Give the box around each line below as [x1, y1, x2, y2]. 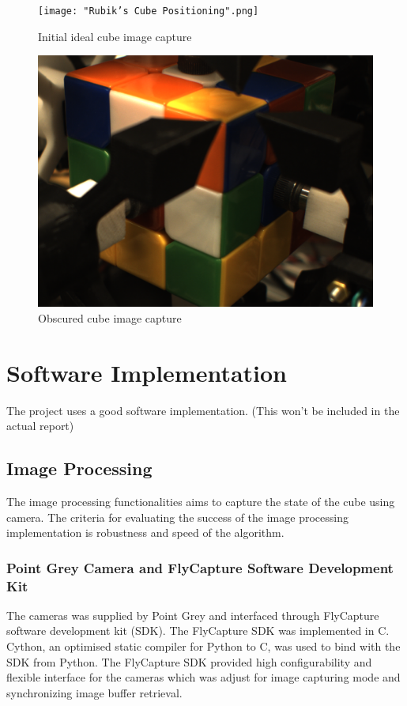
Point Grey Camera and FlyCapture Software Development [6, 557, 394, 577]
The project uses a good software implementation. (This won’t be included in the [6, 402, 400, 418]
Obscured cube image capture [38, 309, 182, 326]
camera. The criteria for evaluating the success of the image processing [6, 508, 349, 525]
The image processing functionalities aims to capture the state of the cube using [6, 493, 395, 509]
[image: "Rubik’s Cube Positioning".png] [38, 6, 259, 17]
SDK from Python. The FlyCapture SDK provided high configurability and [6, 653, 372, 670]
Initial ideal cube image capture [38, 28, 192, 44]
